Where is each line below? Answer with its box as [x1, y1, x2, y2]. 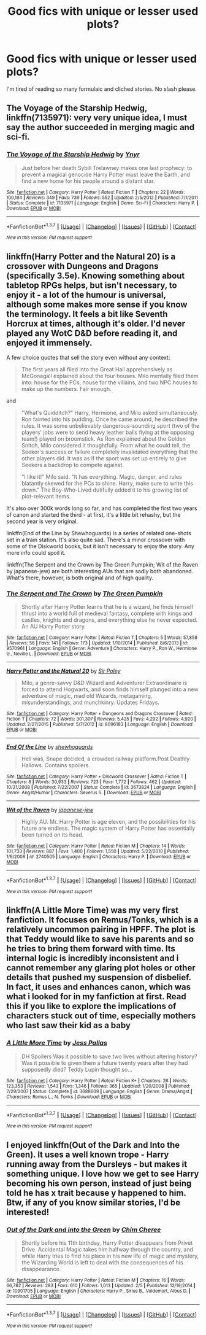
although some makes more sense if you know [6, 299, 188, 309]
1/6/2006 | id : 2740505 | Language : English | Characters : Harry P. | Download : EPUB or [6, 854, 191, 860]
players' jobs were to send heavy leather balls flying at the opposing [21, 428, 194, 436]
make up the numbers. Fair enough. [21, 385, 112, 393]
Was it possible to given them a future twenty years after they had [21, 1059, 188, 1066]
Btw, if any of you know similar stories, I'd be [6, 1197, 181, 1207]
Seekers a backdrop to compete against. [21, 462, 124, 469]
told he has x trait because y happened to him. [6, 1188, 186, 1198]
